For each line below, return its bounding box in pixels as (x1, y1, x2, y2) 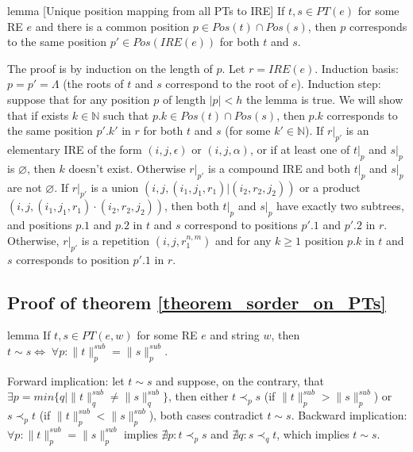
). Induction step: (296, 75, 381, 92)
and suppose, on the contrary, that (156, 372, 325, 389)
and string (210, 327, 260, 343)
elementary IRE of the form (7, 140, 142, 157)
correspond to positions (184, 216, 298, 233)
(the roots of (63, 75, 124, 92)
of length (162, 90, 206, 107)
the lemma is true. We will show (245, 90, 403, 107)
